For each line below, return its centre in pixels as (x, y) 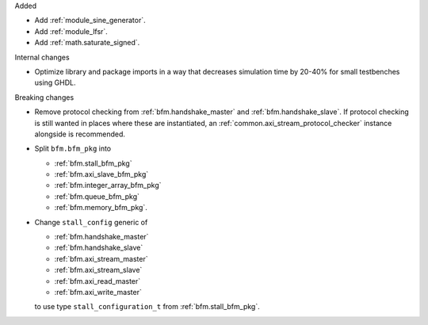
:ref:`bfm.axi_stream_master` (101, 258)
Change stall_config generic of (91, 222)
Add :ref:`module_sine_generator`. (90, 21)
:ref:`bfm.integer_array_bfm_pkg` (108, 185)
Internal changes (42, 57)
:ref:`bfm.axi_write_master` (98, 292)
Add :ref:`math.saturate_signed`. (87, 43)
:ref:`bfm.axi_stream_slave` (98, 270)
